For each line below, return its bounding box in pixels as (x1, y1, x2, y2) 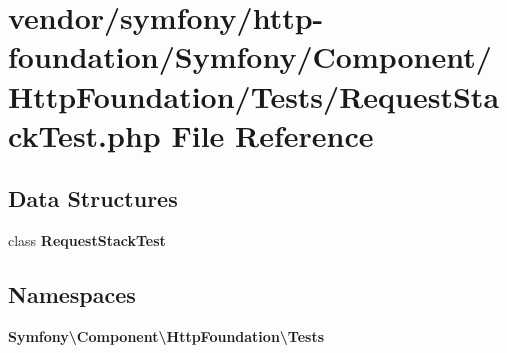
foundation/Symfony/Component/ (8, 36, 492, 77)
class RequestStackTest (8, 230, 166, 251)
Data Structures (8, 183, 178, 214)
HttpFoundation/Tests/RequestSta (8, 75, 500, 116)
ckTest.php (8, 114, 161, 155)
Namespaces (8, 279, 136, 310)
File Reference (171, 114, 374, 155)
